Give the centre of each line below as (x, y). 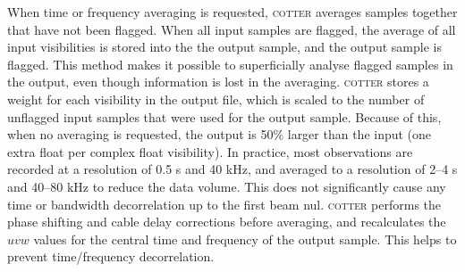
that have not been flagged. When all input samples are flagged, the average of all (232, 29)
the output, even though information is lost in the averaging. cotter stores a (218, 82)
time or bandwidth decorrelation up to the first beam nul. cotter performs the (224, 204)
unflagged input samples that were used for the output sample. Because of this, (224, 116)
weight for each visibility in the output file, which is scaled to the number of (216, 99)
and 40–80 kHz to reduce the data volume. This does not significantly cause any (227, 186)
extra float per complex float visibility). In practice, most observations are (210, 151)
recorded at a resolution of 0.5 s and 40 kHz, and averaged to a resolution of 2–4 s (232, 169)
